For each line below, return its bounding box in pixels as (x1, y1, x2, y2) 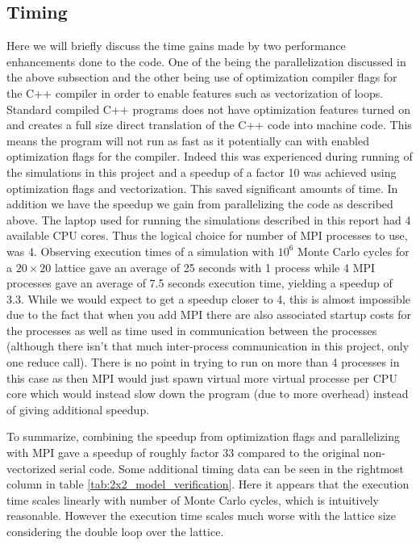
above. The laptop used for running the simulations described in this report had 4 (6, 211, 411, 228)
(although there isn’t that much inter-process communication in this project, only (6, 337, 410, 354)
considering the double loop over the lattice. (6, 523, 224, 540)
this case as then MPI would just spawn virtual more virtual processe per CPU (6, 369, 397, 386)
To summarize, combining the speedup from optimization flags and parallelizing (6, 428, 401, 445)
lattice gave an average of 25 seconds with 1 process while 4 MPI (54, 258, 376, 275)
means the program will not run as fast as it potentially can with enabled (6, 132, 369, 149)
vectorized (6, 459, 56, 476)
